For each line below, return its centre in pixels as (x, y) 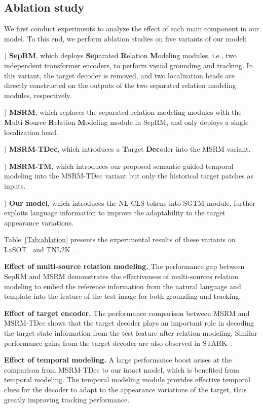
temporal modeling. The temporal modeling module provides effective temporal (127, 379)
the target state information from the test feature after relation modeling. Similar (131, 333)
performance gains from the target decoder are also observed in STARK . (119, 343)
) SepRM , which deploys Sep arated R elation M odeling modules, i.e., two (121, 55)
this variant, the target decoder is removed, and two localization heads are (120, 75)
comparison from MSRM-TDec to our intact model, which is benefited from (122, 369)
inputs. (15, 185)
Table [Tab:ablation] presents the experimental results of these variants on (120, 239)
